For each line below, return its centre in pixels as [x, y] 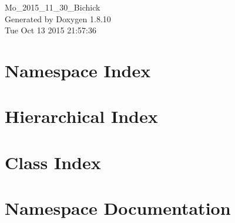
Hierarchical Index [81, 116]
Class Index [53, 162]
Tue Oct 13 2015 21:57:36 [51, 30]
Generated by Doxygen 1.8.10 [58, 18]
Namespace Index [78, 70]
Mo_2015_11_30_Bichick [53, 7]
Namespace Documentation [118, 208]
